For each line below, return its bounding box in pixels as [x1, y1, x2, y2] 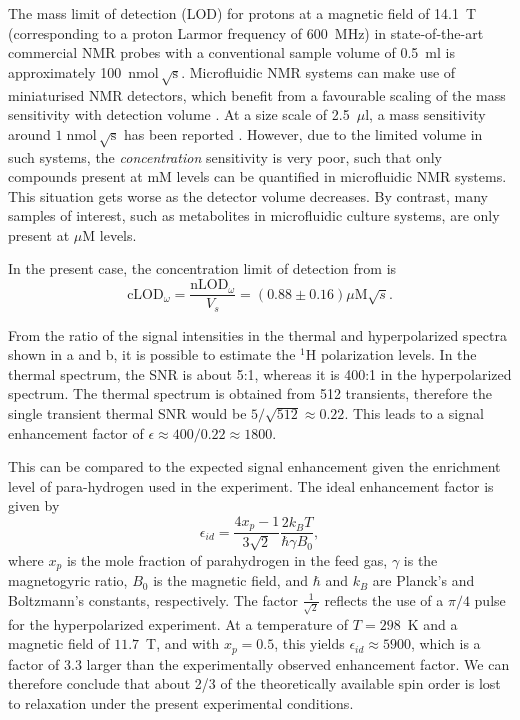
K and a [407, 613, 458, 634]
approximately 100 [8, 61, 122, 82]
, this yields [274, 633, 345, 654]
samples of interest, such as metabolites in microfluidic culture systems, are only [8, 205, 500, 226]
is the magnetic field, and [153, 570, 308, 591]
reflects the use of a [324, 589, 444, 610]
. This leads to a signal [344, 402, 484, 423]
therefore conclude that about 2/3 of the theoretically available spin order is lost [8, 673, 501, 694]
